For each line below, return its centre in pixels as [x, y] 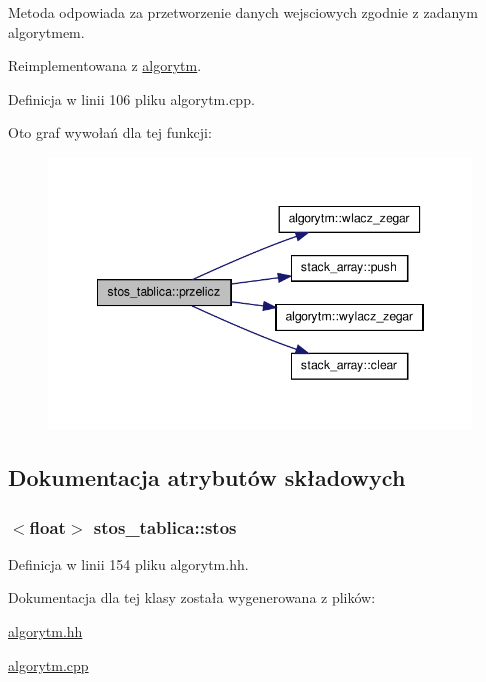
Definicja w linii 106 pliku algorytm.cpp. [131, 98]
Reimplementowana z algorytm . [105, 65]
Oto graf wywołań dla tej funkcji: [110, 132]
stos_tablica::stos [165, 526]
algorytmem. [46, 31]
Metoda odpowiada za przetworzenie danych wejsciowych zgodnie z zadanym [243, 12]
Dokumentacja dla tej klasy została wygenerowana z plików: [192, 597]
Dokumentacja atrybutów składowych [207, 477]
